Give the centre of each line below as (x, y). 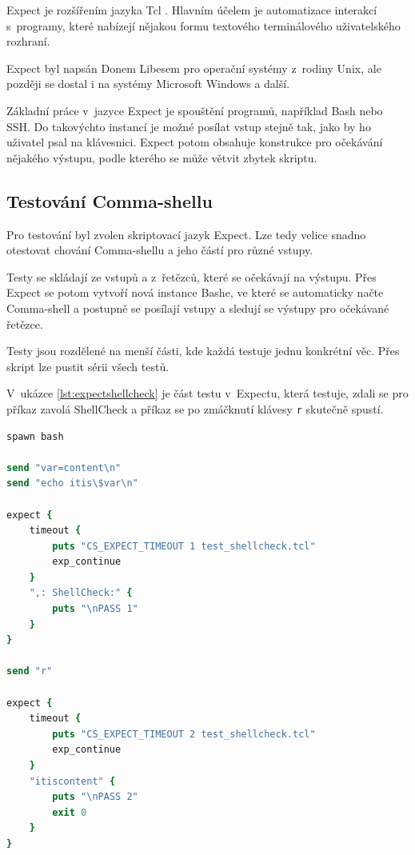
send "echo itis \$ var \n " (72, 483)
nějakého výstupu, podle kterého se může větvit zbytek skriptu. (162, 157)
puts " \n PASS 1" (95, 609)
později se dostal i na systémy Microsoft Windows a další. (148, 84)
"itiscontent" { (72, 781)
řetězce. (25, 324)
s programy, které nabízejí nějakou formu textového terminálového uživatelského (204, 25)
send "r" (30, 671)
